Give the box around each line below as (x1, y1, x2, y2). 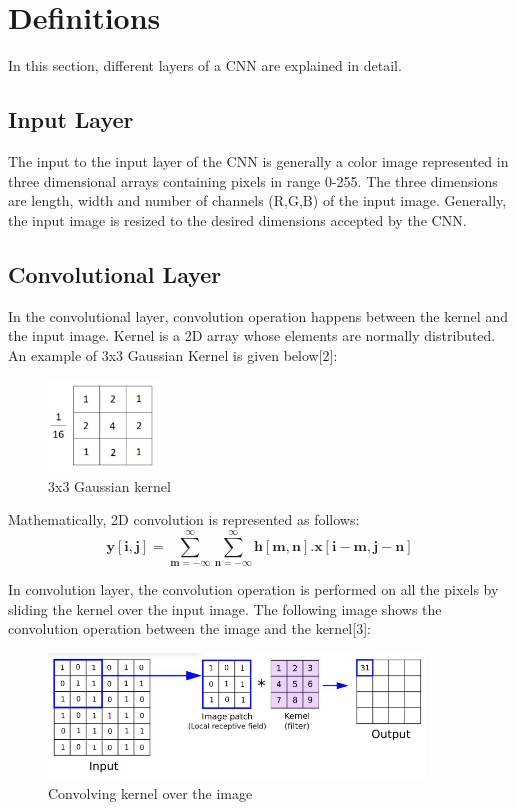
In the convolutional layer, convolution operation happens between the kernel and (8, 305, 508, 326)
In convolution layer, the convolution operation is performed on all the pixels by (8, 579, 499, 600)
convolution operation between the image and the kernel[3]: (8, 618, 371, 639)
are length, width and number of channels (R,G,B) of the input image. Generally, (8, 190, 507, 211)
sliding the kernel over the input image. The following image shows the (8, 598, 442, 619)
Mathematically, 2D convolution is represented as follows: (8, 509, 360, 530)
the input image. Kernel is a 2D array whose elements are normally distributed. (8, 325, 496, 346)
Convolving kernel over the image (48, 782, 253, 803)
